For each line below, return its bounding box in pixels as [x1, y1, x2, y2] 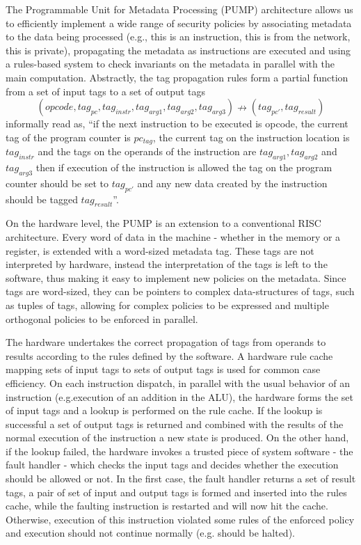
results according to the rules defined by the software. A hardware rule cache [6, 348, 333, 363]
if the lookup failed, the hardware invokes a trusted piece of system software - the [6, 443, 353, 458]
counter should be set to [6, 175, 109, 190]
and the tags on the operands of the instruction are [38, 144, 257, 159]
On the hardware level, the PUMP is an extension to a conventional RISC [6, 216, 321, 230]
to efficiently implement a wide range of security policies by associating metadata [6, 15, 352, 30]
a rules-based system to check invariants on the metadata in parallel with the [6, 56, 335, 71]
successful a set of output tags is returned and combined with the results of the [6, 416, 344, 431]
